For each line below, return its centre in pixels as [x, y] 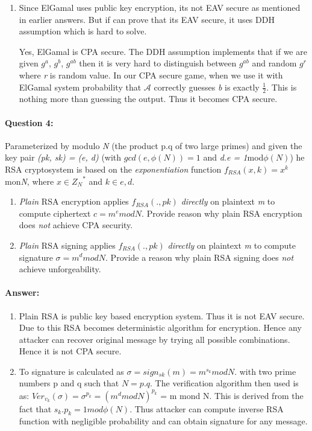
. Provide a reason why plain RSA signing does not [200, 257]
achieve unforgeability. [60, 269]
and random [274, 63]
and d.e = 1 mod [233, 157]
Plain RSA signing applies [67, 245]
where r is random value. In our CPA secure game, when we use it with [151, 75]
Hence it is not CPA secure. [70, 351]
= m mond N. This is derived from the [232, 395]
